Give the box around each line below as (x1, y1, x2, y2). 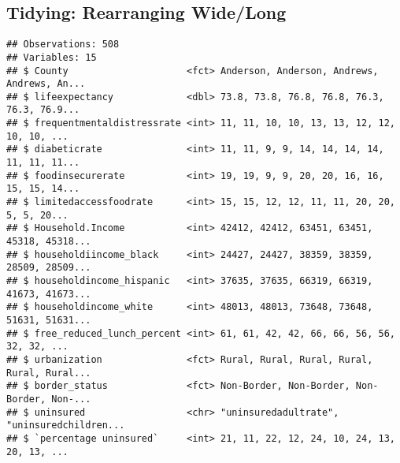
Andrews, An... (6, 78, 86, 90)
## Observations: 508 (6, 39, 120, 50)
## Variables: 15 (6, 51, 97, 63)
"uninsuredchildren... (6, 420, 125, 431)
